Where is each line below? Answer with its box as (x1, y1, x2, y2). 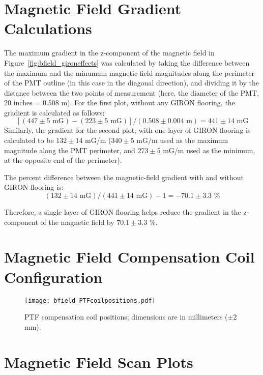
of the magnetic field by (40, 216, 114, 227)
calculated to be (4, 135, 54, 146)
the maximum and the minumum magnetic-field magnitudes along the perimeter (4, 67, 255, 78)
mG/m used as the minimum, (163, 145, 255, 155)
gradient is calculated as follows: (4, 107, 105, 118)
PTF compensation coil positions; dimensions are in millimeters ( (24, 311, 228, 322)
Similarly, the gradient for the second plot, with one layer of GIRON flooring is (4, 125, 251, 135)
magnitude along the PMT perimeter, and (4, 145, 135, 155)
